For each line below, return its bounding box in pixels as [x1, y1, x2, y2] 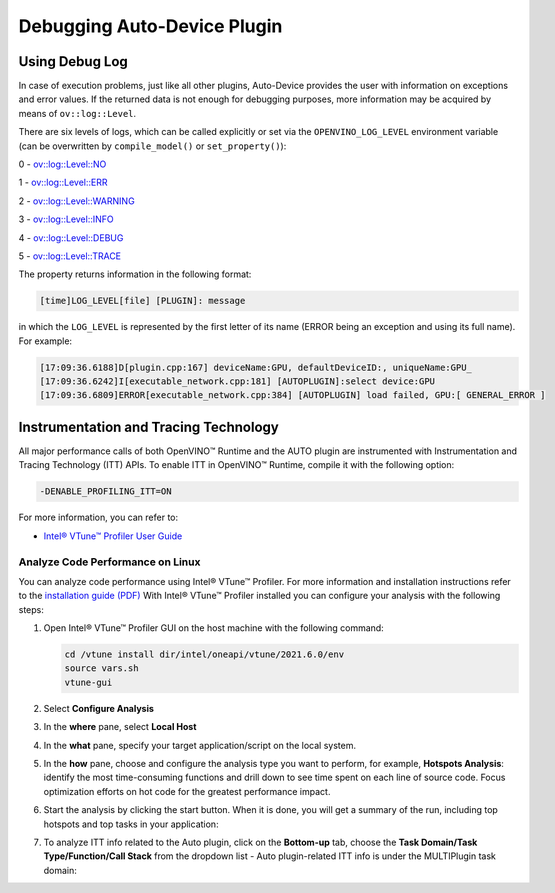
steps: [18, 603, 44, 615]
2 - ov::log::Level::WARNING [18, 195, 135, 207]
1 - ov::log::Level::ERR [18, 176, 108, 189]
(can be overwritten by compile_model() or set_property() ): [18, 140, 287, 152]
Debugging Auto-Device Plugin [18, 15, 283, 37]
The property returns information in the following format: [18, 268, 252, 280]
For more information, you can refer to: [18, 511, 179, 524]
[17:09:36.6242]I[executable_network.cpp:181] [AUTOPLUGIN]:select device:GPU [39, 376, 435, 387]
